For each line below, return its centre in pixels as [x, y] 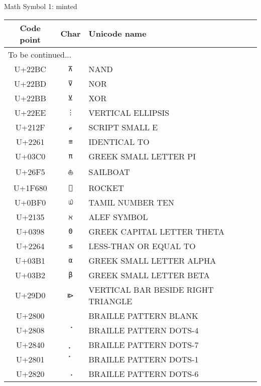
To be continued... [40, 54]
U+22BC [30, 69]
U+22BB [30, 98]
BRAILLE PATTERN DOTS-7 [144, 344]
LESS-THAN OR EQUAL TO [142, 246]
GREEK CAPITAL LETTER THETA [156, 231]
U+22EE [30, 112]
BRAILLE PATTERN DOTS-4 [144, 330]
